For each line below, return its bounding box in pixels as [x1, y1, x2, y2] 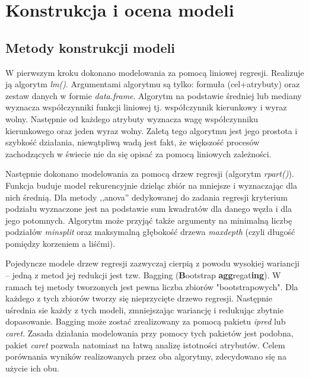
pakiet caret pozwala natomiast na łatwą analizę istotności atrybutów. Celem [5, 338, 285, 351]
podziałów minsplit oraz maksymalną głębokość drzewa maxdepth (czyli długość [5, 225, 295, 238]
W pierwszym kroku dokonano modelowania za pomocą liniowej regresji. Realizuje [5, 66, 304, 78]
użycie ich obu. [5, 361, 59, 374]
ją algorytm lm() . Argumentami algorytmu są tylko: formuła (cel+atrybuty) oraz [5, 78, 300, 90]
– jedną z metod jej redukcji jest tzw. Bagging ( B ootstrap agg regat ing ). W [5, 269, 281, 281]
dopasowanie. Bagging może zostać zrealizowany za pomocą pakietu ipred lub [5, 315, 286, 328]
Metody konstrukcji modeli [5, 38, 175, 56]
